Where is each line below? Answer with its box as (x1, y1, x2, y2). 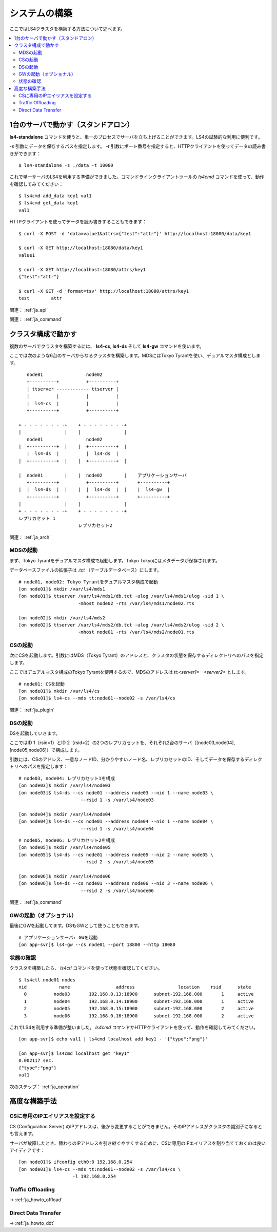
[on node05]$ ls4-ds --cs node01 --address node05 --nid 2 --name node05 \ (18, 851, 213, 858)
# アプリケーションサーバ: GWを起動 (18, 935, 98, 940)
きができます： (9, 150, 41, 157)
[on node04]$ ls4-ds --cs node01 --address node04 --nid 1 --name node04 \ (18, 819, 213, 824)
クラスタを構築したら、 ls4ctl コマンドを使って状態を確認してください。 (9, 965, 163, 971)
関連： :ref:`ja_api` (9, 307, 48, 313)
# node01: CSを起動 (18, 681, 65, 687)
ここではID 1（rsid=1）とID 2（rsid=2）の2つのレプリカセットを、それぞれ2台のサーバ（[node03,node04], (9, 740, 235, 746)
